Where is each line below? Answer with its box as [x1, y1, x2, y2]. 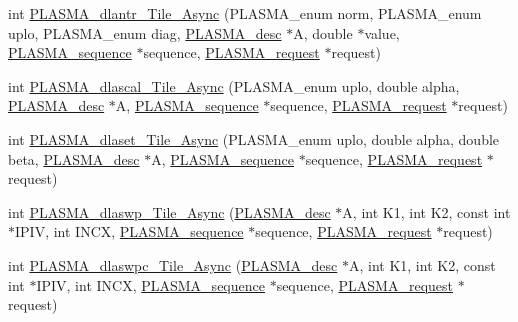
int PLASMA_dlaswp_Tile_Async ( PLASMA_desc [8, 201, 331, 222]
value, [364, 22, 400, 43]
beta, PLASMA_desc [8, 148, 140, 169]
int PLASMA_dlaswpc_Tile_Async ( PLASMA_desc [8, 254, 338, 275]
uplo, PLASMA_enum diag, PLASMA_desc [8, 22, 282, 43]
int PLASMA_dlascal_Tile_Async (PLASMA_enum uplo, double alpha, [8, 75, 460, 96]
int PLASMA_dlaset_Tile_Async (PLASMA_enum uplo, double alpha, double [8, 128, 500, 149]
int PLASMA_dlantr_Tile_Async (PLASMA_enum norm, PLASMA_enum [8, 3, 482, 23]
